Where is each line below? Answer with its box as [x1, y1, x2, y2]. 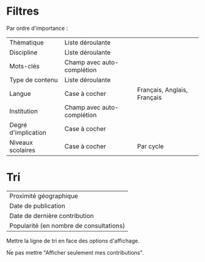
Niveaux [9, 138, 34, 147]
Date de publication [9, 202, 65, 210]
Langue [9, 89, 32, 98]
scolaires [9, 145, 35, 154]
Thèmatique [9, 38, 44, 46]
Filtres [6, 4, 40, 18]
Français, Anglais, [137, 86, 188, 94]
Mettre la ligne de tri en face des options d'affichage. [6, 237, 140, 244]
